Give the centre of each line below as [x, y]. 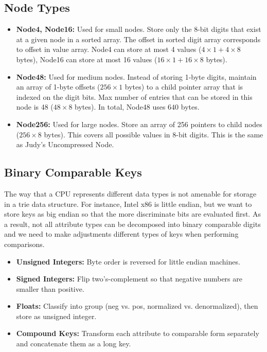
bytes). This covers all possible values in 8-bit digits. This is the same [154, 134]
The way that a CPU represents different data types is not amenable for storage [130, 193]
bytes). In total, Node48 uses [120, 107]
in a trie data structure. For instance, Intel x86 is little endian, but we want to [128, 204]
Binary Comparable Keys [73, 172]
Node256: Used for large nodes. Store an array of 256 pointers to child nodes [139, 124]
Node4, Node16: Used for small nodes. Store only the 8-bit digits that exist [139, 29]
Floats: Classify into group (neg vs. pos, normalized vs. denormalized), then [137, 306]
